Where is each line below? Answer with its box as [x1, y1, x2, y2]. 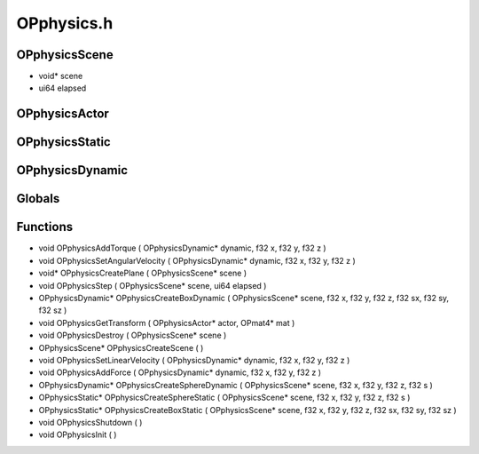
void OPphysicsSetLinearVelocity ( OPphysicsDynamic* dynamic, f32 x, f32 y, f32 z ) [38, 354, 350, 365]
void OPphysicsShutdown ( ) [38, 417, 143, 427]
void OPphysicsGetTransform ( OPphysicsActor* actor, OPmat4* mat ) [38, 317, 295, 328]
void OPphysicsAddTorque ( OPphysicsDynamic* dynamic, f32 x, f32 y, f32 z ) [38, 243, 327, 253]
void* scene [38, 71, 83, 82]
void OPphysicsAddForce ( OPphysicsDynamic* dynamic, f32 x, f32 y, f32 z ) [38, 367, 322, 378]
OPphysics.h [16, 13, 114, 33]
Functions [16, 219, 74, 235]
